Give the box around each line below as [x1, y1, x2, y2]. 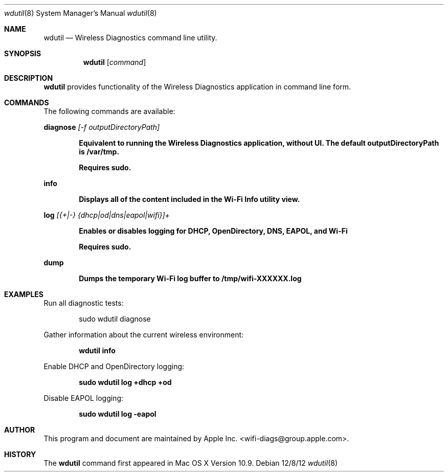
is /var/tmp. [79, 147, 120, 156]
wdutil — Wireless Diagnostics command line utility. [43, 33, 217, 42]
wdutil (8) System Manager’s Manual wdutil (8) [4, 9, 157, 17]
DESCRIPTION [4, 74, 53, 82]
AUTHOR [4, 425, 35, 434]
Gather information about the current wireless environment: [43, 330, 244, 339]
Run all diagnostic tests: [43, 299, 124, 307]
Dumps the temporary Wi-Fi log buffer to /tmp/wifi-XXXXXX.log [79, 274, 302, 283]
